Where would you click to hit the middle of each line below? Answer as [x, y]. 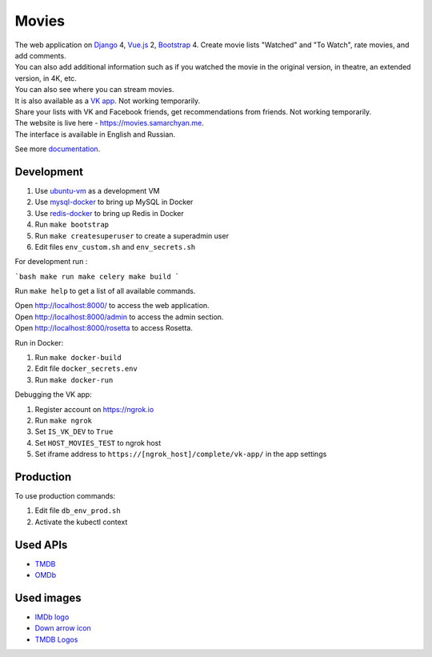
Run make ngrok [63, 421]
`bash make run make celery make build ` [97, 276]
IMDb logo [52, 617]
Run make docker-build [78, 358]
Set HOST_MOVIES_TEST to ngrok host [98, 443]
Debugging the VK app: [53, 395]
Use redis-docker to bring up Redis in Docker [109, 213]
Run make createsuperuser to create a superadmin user [132, 235]
